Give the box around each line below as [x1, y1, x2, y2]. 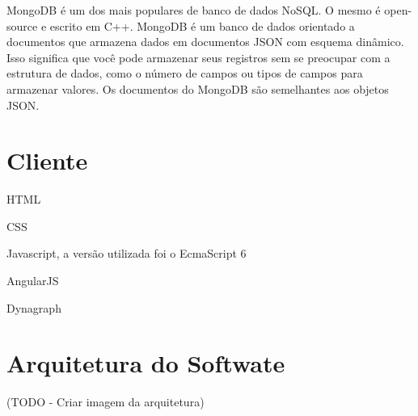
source [6, 17, 38, 34]
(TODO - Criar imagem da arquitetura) [6, 393, 205, 410]
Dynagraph [6, 299, 61, 316]
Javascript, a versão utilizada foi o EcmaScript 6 [6, 245, 247, 262]
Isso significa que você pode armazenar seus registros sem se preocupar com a [6, 48, 391, 65]
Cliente [6, 144, 88, 177]
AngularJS [6, 272, 59, 289]
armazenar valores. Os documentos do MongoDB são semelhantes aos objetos [6, 80, 389, 97]
